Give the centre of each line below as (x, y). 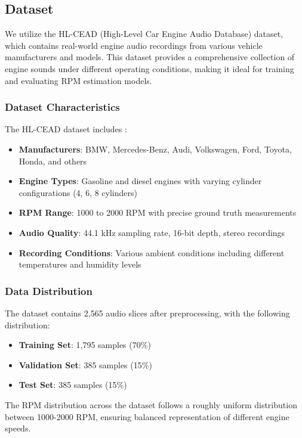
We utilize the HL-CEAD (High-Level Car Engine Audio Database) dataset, (144, 34)
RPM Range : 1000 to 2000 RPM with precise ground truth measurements (158, 212)
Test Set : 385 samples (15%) (73, 385)
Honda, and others (53, 161)
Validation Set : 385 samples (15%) (85, 364)
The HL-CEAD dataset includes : (66, 129)
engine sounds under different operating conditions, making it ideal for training (150, 68)
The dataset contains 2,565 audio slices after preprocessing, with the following (147, 313)
